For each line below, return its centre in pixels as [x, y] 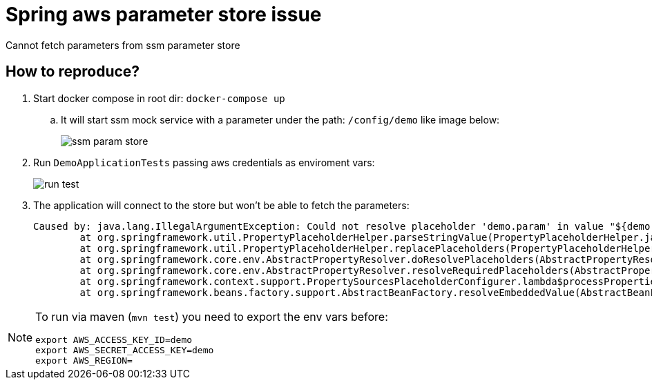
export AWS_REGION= [84, 360]
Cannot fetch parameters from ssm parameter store [123, 45]
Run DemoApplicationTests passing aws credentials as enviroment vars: [204, 162]
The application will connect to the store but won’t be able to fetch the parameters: [221, 205]
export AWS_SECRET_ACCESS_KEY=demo [125, 350]
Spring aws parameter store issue [164, 14]
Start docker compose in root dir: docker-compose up [159, 98]
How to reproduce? [73, 72]
